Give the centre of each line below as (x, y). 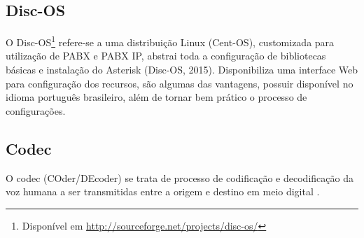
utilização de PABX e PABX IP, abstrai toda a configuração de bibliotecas (166, 56)
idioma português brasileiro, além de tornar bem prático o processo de (156, 97)
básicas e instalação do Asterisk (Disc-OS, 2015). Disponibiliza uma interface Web (182, 70)
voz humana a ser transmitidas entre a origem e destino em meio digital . (163, 191)
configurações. (36, 110)
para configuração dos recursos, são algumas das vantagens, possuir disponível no (180, 83)
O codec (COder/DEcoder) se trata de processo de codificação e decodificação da (180, 177)
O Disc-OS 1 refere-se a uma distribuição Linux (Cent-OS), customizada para (170, 41)
